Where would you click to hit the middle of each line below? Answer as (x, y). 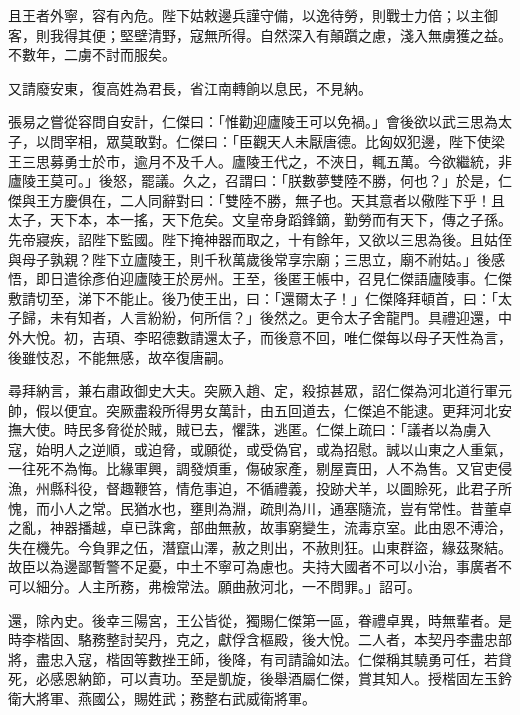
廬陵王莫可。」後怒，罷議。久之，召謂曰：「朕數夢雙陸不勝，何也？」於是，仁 (260, 180)
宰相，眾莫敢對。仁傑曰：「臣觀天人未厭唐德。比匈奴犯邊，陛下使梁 (284, 140)
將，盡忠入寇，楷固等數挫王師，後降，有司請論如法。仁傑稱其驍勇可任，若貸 (260, 658)
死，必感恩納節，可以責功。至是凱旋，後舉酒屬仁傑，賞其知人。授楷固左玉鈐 (260, 678)
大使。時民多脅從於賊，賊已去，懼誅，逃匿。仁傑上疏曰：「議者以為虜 (249, 429)
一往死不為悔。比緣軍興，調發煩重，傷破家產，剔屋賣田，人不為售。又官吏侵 (260, 468)
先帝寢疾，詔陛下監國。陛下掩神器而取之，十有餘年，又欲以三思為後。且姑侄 (260, 238)
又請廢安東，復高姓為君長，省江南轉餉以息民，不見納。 (190, 87)
